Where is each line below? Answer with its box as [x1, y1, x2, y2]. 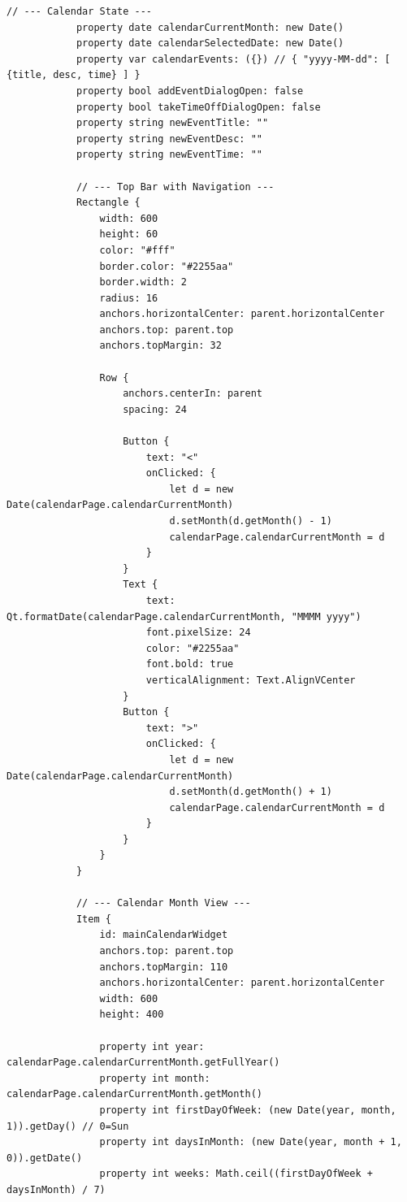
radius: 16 [99, 292, 158, 304]
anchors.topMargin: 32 [99, 340, 222, 352]
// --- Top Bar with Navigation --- [76, 180, 275, 193]
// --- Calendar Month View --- [76, 897, 251, 909]
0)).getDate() [6, 1152, 83, 1164]
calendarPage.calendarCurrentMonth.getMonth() [6, 1088, 262, 1100]
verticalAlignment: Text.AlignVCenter [145, 674, 356, 686]
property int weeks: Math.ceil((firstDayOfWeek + [99, 1168, 374, 1180]
